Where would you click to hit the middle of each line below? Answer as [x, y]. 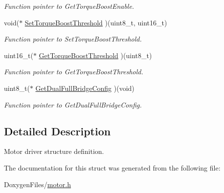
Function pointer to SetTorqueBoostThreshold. [73, 39]
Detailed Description [57, 131]
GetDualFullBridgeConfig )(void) [85, 88]
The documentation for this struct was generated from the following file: [112, 167]
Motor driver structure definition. [54, 151]
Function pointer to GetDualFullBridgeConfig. [73, 104]
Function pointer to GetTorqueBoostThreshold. [74, 72]
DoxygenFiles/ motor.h [38, 184]
